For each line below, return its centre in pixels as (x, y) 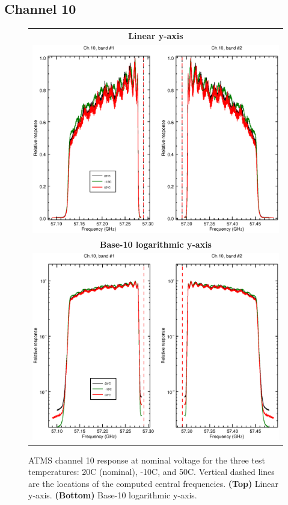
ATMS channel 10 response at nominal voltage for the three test (147, 460)
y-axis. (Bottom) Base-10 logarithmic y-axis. (113, 495)
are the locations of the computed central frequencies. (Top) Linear (153, 483)
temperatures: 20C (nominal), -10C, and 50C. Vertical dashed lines (152, 472)
